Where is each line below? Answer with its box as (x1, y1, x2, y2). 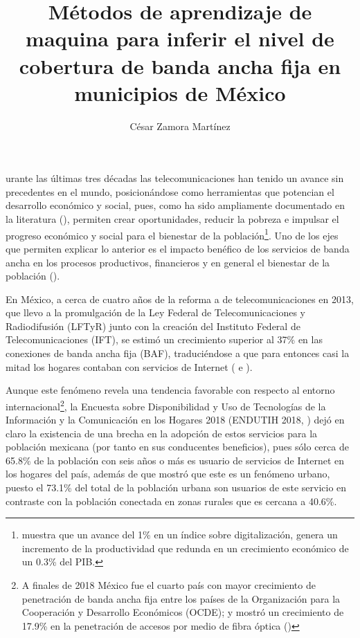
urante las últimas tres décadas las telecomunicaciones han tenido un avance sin (6, 171, 344, 185)
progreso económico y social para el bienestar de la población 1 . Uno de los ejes (6, 226, 339, 242)
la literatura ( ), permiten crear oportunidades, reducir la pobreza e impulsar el (6, 212, 339, 226)
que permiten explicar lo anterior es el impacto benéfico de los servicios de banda (6, 241, 350, 255)
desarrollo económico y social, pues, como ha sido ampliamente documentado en (6, 198, 345, 212)
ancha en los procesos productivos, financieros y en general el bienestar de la (6, 255, 330, 269)
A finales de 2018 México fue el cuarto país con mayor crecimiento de (21, 578, 316, 592)
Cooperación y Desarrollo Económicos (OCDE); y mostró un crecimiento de (21, 605, 344, 619)
